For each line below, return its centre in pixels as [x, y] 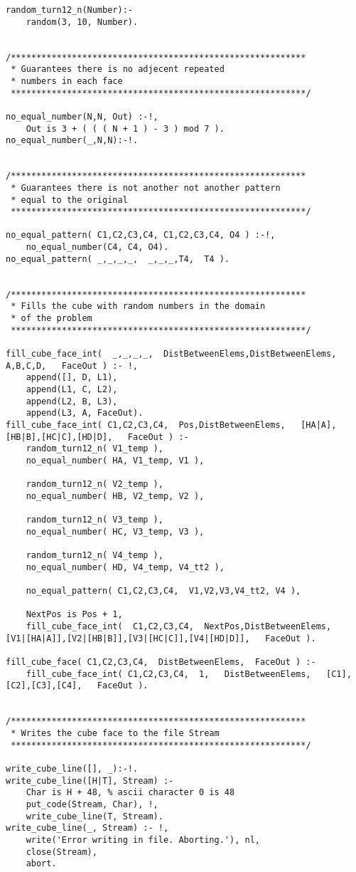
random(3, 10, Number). [82, 22]
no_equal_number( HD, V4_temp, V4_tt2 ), [125, 567]
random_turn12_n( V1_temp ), [95, 449]
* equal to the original [69, 200]
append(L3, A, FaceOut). [85, 413]
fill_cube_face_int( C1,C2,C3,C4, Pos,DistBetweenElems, [146, 425]
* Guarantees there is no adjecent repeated [118, 69]
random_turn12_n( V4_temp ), [95, 556]
